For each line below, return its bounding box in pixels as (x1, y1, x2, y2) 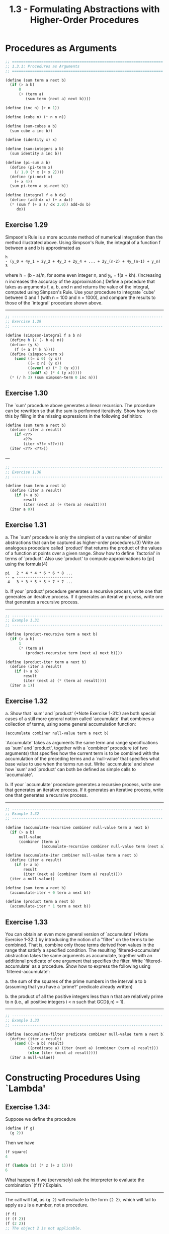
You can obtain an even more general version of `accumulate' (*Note (5, 931, 148, 937)
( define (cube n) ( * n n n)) (5, 114, 66, 119)
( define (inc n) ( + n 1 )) (5, 105, 59, 110)
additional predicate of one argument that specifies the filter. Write (5, 958, 143, 964)
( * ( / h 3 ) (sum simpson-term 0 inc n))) (10, 375, 98, 380)
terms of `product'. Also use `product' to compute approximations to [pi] (5, 555, 154, 562)
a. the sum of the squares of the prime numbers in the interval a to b (5, 978, 147, 984)
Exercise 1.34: (5, 1103, 50, 1111)
